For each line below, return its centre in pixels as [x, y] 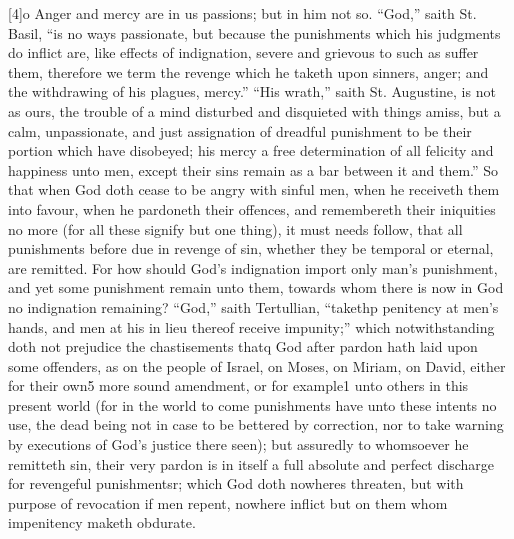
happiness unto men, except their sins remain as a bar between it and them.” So [253, 169]
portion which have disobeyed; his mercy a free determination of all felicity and [251, 150]
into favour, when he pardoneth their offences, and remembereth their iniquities [252, 208]
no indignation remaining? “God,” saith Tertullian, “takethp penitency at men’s [253, 306]
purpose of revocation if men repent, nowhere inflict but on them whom [228, 502]
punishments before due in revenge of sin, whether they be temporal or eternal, [251, 248]
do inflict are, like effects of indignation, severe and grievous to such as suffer [243, 52]
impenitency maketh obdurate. [102, 522]
